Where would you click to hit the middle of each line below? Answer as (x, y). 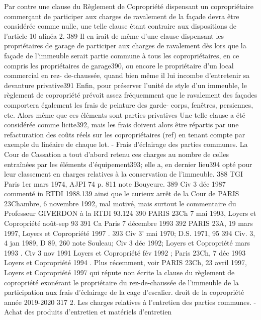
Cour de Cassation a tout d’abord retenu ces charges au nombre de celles (116, 154)
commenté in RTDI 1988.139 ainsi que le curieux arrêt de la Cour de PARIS (122, 193)
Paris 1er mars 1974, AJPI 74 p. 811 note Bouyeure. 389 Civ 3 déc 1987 (115, 183)
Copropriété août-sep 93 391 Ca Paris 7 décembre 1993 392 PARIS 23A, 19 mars (128, 223)
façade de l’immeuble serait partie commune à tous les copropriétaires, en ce (122, 55)
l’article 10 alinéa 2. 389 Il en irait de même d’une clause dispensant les (114, 35)
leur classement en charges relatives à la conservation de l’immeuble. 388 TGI (124, 174)
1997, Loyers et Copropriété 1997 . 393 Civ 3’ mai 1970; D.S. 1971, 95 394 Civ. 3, (130, 233)
